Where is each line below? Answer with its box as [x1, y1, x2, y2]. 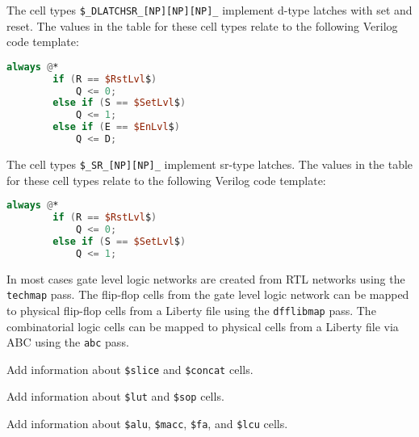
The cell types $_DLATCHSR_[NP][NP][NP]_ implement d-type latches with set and [6, 2, 413, 18]
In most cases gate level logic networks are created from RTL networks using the [6, 270, 405, 287]
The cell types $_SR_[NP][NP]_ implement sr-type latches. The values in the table [6, 155, 413, 172]
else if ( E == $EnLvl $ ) [52, 121, 180, 133]
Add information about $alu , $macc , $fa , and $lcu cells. [6, 415, 288, 432]
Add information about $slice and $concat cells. [6, 360, 253, 377]
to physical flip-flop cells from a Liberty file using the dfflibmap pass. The [6, 301, 376, 318]
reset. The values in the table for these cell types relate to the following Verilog [6, 17, 398, 34]
